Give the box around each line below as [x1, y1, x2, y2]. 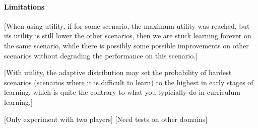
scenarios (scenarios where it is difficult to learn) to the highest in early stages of [4, 77, 253, 87]
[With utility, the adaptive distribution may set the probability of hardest [4, 67, 232, 78]
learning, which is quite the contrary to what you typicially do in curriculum [4, 87, 240, 97]
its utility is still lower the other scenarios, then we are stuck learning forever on [4, 30, 251, 41]
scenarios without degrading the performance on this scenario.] [4, 50, 198, 60]
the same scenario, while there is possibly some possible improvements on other [4, 40, 249, 50]
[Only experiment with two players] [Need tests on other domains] [4, 113, 208, 124]
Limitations [4, 1, 45, 12]
